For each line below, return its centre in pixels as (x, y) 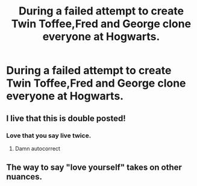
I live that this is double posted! (66, 118)
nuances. (24, 177)
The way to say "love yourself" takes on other (94, 168)
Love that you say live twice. (49, 135)
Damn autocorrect (37, 148)
